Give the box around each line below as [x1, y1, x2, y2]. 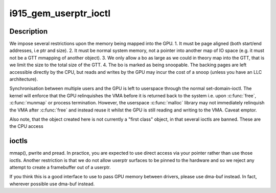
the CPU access [9, 123, 43, 129]
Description [9, 27, 48, 36]
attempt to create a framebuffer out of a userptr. [9, 164, 111, 171]
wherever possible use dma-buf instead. [9, 181, 95, 187]
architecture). [9, 76, 38, 82]
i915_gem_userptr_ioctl [9, 8, 111, 19]
